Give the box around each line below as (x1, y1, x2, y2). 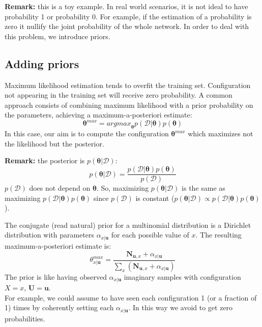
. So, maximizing (96, 183, 149, 193)
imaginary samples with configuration (124, 271, 241, 282)
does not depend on (29, 183, 91, 193)
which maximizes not (188, 128, 253, 139)
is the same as (182, 183, 225, 193)
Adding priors (5, 55, 79, 71)
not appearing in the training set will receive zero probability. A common (5, 90, 232, 100)
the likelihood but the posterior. (5, 138, 104, 148)
